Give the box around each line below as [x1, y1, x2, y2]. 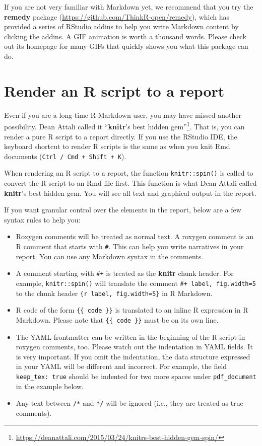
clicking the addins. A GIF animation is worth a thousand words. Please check [4, 31, 246, 41]
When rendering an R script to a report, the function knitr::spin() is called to [4, 168, 253, 178]
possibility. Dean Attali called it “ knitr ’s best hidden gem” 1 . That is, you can [4, 120, 245, 131]
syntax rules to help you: [4, 214, 81, 225]
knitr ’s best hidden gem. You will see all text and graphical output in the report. [4, 187, 256, 198]
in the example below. [16, 381, 84, 391]
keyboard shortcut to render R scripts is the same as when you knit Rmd [4, 141, 230, 152]
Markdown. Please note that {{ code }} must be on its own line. [16, 314, 219, 325]
